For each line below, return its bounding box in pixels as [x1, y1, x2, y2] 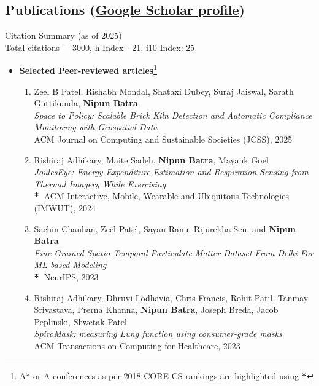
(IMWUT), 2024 [34, 201, 96, 214]
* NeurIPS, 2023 [34, 270, 99, 283]
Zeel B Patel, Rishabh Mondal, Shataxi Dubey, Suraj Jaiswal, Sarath [34, 84, 294, 97]
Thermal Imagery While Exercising [34, 177, 166, 190]
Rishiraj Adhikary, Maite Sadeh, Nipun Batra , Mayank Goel [34, 153, 269, 166]
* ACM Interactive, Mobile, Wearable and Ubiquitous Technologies [34, 189, 289, 202]
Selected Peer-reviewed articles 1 [19, 62, 157, 77]
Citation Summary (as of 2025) [5, 29, 122, 42]
